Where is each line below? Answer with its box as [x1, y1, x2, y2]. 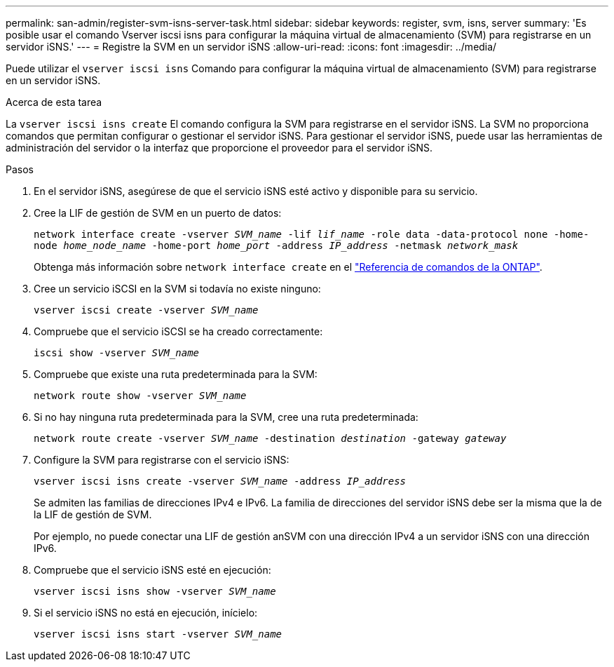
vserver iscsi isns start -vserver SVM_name [34, 628, 282, 640]
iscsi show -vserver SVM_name [34, 347, 200, 358]
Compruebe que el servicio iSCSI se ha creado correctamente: [34, 325, 323, 337]
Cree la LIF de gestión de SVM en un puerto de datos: [34, 207, 282, 219]
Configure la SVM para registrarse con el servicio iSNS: [34, 454, 289, 466]
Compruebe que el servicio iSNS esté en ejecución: [34, 564, 271, 576]
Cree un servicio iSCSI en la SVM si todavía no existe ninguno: [34, 283, 321, 295]
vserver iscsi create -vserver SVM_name [34, 304, 259, 316]
